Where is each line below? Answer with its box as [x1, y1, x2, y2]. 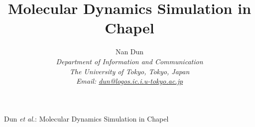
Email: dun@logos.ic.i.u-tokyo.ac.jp [76, 76, 183, 86]
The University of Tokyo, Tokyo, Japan [69, 66, 190, 76]
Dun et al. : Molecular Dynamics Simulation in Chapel [4, 113, 169, 124]
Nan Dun [115, 46, 144, 57]
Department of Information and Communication [56, 56, 203, 66]
